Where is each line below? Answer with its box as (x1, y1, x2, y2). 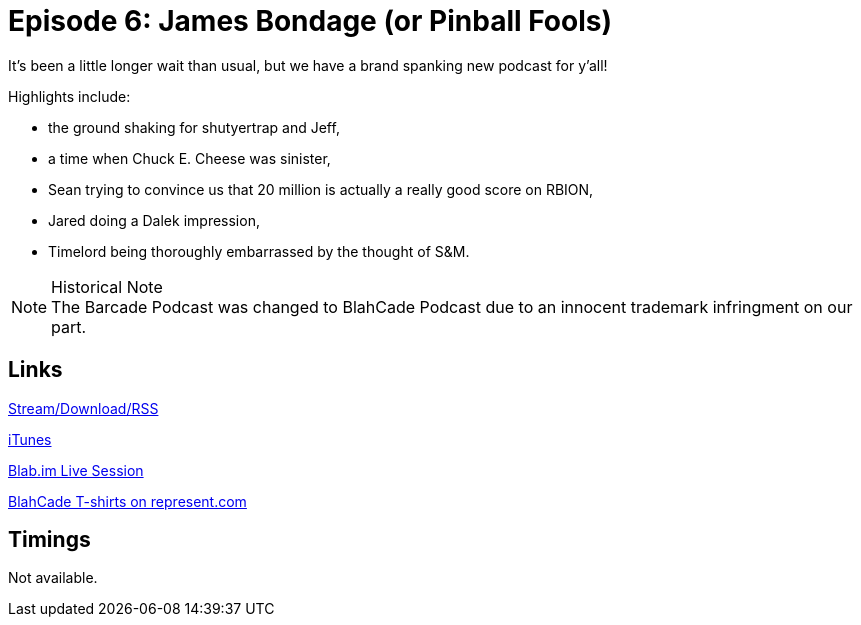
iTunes (8, 430, 52, 448)
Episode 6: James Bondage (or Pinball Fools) (8, 4, 612, 38)
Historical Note (51, 276, 163, 297)
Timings (8, 527, 91, 553)
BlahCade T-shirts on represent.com (8, 492, 247, 510)
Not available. (8, 569, 98, 587)
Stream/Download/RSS (8, 399, 159, 417)
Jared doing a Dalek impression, (48, 211, 260, 229)
